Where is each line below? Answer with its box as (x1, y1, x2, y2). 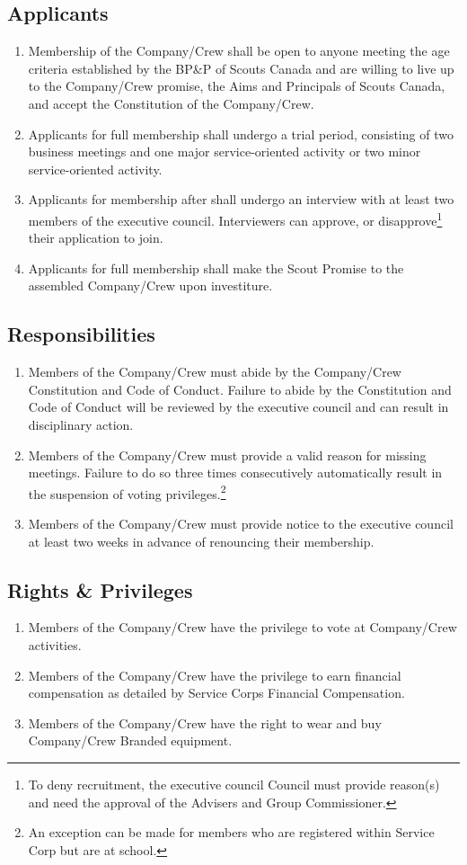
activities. (28, 635, 82, 654)
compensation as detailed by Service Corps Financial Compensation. (28, 683, 405, 702)
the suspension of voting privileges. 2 (28, 481, 226, 503)
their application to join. (28, 228, 163, 247)
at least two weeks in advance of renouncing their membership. (28, 531, 374, 550)
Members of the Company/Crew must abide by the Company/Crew (28, 362, 401, 381)
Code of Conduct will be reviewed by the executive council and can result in (28, 397, 449, 416)
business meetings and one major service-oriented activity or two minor (28, 142, 421, 161)
